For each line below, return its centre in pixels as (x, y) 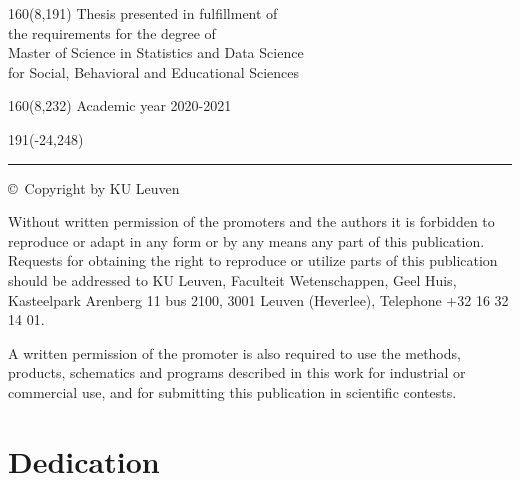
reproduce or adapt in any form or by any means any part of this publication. (246, 240)
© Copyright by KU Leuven (94, 187)
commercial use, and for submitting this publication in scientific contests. (232, 391)
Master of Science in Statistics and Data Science (156, 52)
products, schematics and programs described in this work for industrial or (237, 372)
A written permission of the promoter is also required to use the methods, (234, 352)
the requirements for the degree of (112, 32)
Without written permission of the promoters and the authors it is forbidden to (251, 221)
